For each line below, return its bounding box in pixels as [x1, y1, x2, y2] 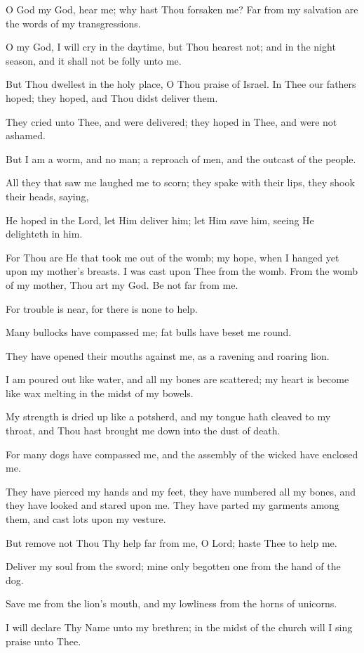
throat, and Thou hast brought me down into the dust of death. [6, 423, 281, 438]
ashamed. [6, 128, 46, 143]
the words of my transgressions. [6, 15, 141, 30]
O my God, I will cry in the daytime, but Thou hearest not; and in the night [6, 39, 336, 54]
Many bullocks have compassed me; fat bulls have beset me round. [6, 325, 292, 340]
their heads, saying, [6, 188, 89, 203]
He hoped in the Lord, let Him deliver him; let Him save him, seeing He [6, 212, 314, 227]
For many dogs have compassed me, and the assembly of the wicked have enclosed [6, 446, 358, 461]
